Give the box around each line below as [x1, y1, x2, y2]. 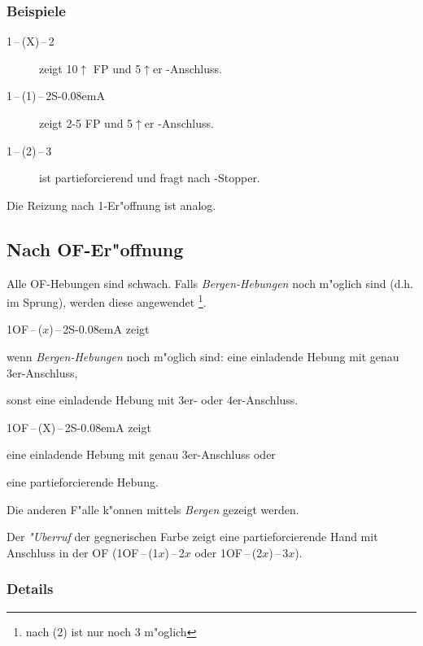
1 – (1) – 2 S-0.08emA [7, 87, 105, 104]
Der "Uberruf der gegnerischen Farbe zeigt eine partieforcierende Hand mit [7, 528, 378, 545]
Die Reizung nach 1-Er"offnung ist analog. [7, 196, 216, 213]
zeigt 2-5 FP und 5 [39, 115, 133, 131]
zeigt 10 [39, 59, 78, 76]
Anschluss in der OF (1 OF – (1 [7, 543, 159, 561]
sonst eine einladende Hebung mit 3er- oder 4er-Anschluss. [7, 391, 299, 408]
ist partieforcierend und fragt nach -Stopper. [39, 169, 260, 186]
